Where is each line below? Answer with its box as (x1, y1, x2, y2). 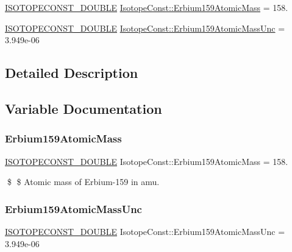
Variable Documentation (5, 99, 162, 117)
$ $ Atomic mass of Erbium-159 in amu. (7, 175, 160, 188)
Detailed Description (5, 63, 138, 82)
